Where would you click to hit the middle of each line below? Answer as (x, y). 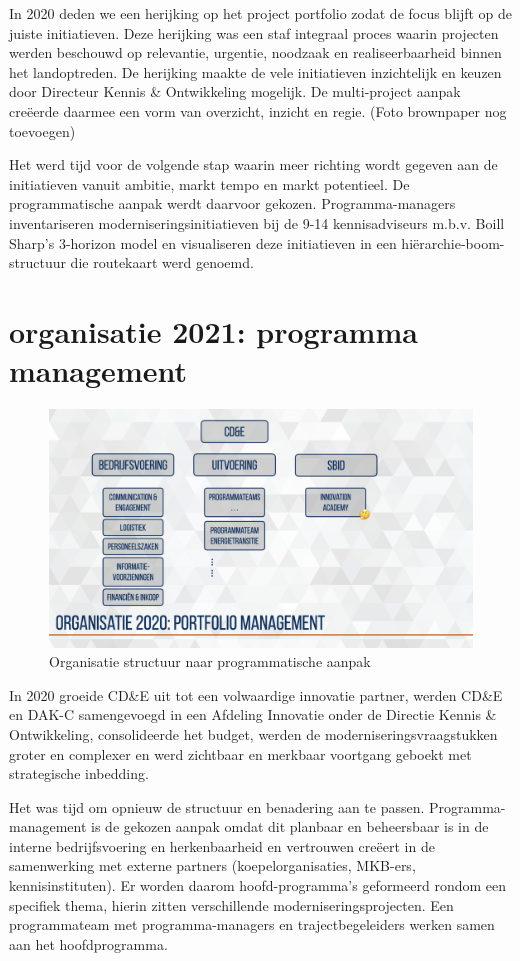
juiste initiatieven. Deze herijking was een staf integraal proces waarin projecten (254, 32)
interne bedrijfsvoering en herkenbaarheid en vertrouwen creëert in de (222, 845)
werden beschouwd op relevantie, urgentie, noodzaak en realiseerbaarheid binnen (255, 52)
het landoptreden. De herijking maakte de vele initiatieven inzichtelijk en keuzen (255, 71)
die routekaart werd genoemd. (162, 262)
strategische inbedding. (79, 773)
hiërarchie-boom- (453, 242)
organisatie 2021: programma (213, 330)
